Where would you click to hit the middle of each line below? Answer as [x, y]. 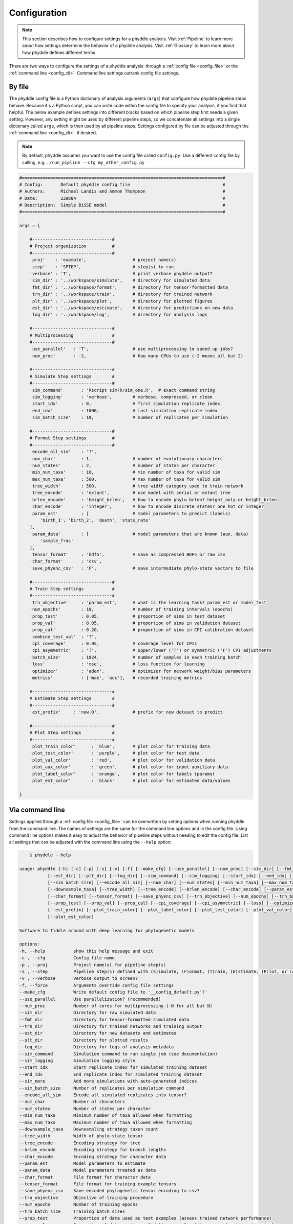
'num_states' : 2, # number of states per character [122, 465]
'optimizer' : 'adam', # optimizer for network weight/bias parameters [140, 671]
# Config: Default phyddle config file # [122, 184]
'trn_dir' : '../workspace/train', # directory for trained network [121, 294]
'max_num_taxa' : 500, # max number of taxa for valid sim [125, 479]
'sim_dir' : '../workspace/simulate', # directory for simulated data [120, 281]
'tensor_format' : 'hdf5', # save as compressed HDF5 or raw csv [127, 554]
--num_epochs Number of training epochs [79, 1205]
